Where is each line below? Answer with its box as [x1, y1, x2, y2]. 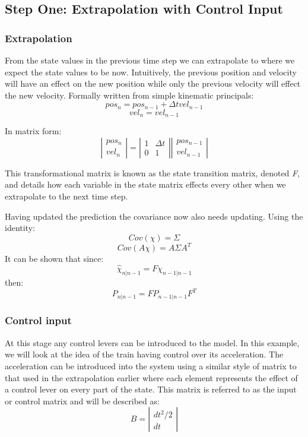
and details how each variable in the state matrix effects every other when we [5, 178, 286, 191]
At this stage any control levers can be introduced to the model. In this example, [5, 336, 300, 349]
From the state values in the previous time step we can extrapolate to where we [5, 54, 295, 66]
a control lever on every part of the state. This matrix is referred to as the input [5, 383, 297, 395]
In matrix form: [5, 125, 62, 137]
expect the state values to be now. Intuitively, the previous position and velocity [5, 65, 297, 78]
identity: [5, 221, 35, 234]
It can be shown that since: [5, 252, 104, 265]
